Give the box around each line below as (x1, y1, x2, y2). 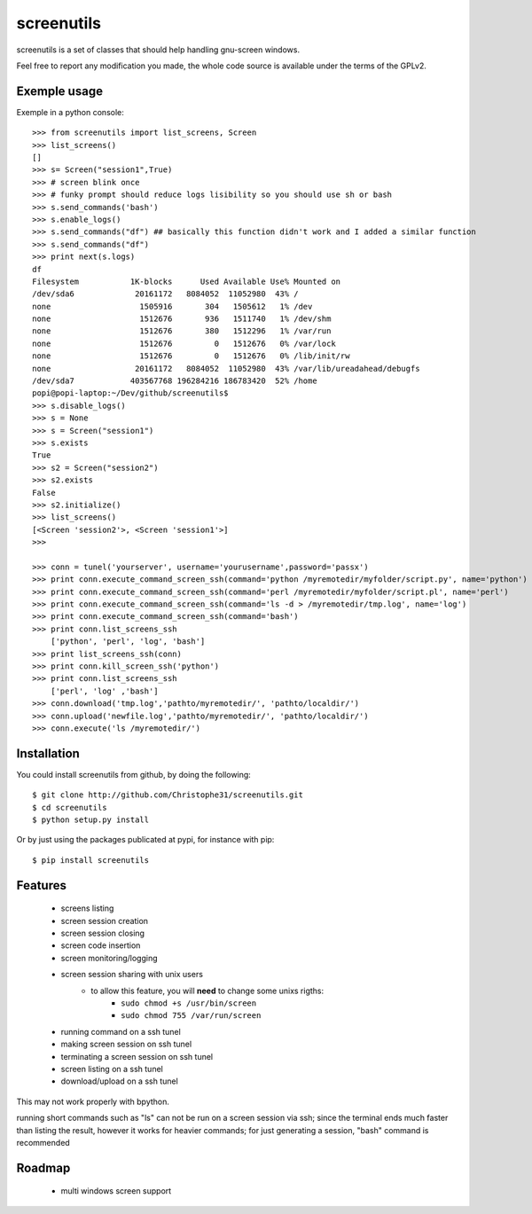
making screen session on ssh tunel (60, 1038, 192, 1050)
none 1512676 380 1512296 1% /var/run (32, 326, 332, 336)
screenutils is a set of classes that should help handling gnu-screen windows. (16, 44, 301, 55)
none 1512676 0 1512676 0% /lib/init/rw (32, 351, 350, 361)
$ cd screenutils (32, 803, 107, 812)
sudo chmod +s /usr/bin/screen (121, 998, 257, 1008)
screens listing (60, 903, 114, 913)
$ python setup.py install (32, 815, 150, 825)
